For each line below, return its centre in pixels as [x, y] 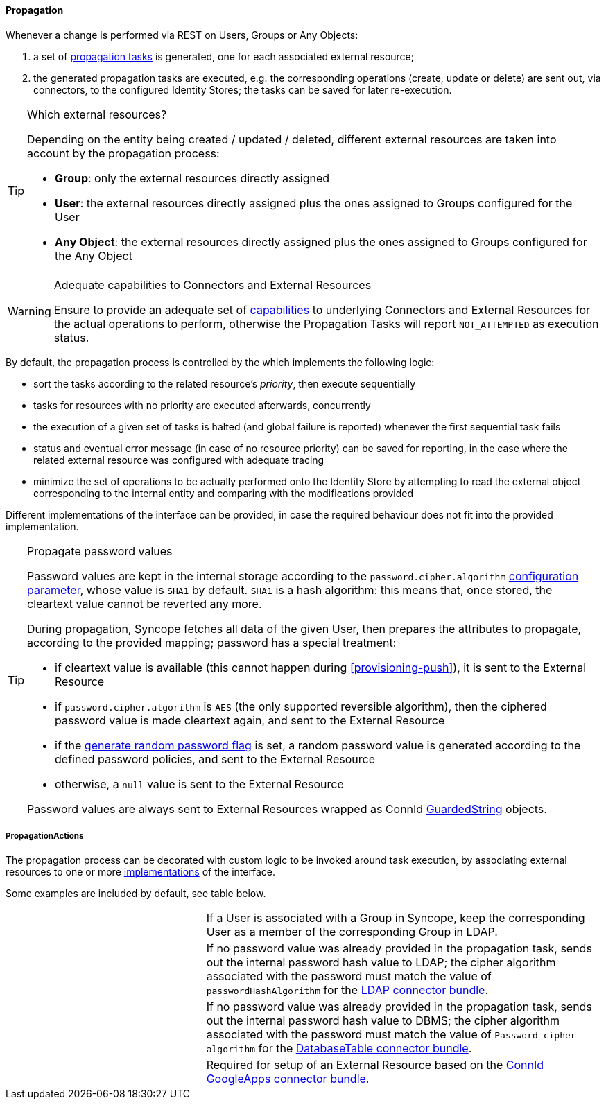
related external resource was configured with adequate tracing [179, 460]
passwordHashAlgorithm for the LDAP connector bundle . [347, 990]
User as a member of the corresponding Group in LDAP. [352, 932]
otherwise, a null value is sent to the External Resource [199, 784]
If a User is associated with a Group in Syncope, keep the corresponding [396, 918]
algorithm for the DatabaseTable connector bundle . [339, 1049]
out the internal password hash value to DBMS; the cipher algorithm [383, 1021]
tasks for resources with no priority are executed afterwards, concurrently [202, 405]
